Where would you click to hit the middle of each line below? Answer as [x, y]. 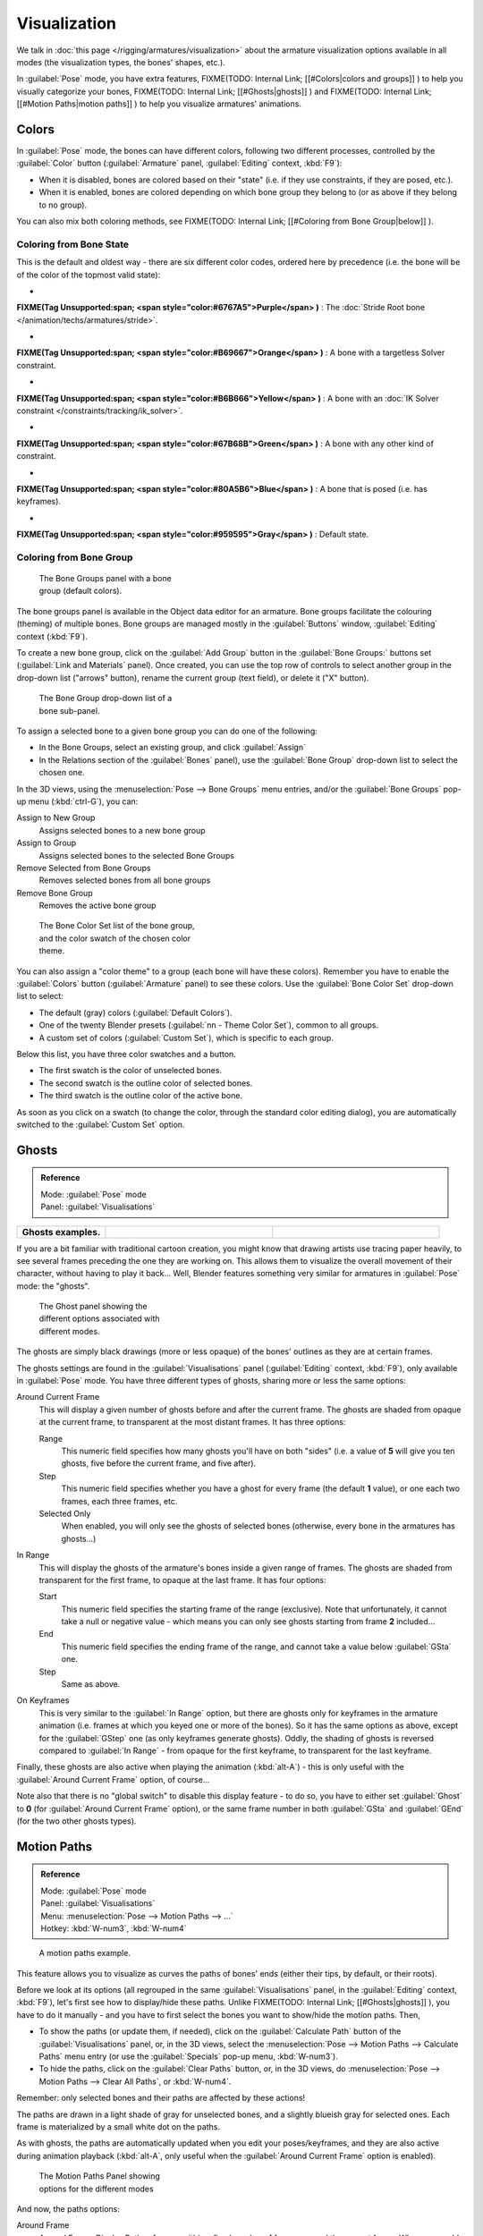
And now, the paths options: [68, 2208]
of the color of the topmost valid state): [89, 275]
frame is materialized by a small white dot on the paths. [119, 2126]
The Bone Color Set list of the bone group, [117, 926]
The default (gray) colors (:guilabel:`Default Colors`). [136, 1012]
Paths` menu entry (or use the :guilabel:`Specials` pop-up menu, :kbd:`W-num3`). [189, 2056]
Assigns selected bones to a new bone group [122, 830]
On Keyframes [43, 1700]
